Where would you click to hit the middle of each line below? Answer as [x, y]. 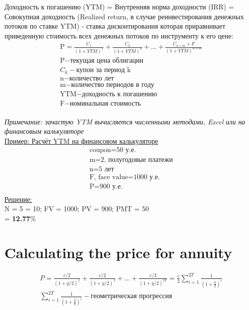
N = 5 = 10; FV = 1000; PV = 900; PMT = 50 [77, 209]
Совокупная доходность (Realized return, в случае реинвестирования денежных [124, 16]
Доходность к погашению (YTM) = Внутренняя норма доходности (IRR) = [119, 6]
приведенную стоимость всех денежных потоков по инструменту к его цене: [119, 35]
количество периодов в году [113, 85]
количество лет [92, 78]
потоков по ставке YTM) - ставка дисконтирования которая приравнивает [115, 26]
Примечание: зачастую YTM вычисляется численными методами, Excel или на [125, 121]
